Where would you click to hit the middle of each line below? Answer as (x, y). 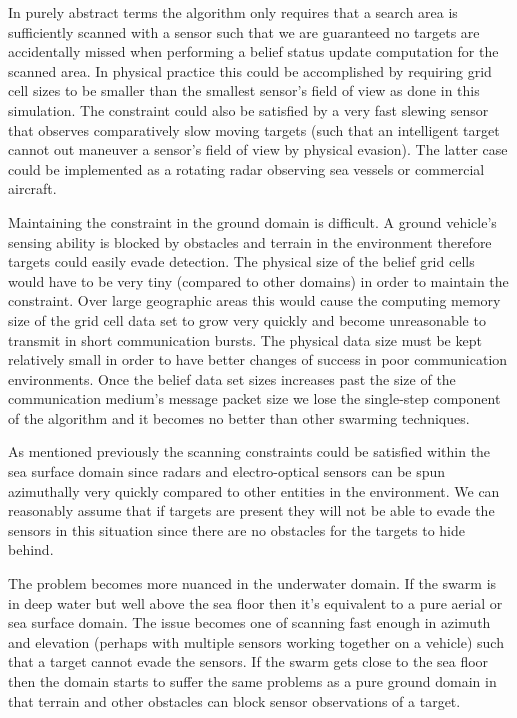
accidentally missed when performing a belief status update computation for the (253, 51)
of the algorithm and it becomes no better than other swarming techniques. (239, 417)
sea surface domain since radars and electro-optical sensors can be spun (227, 471)
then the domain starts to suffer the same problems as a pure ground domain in (252, 681)
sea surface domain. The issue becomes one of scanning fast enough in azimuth (249, 622)
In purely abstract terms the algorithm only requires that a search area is (233, 12)
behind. (31, 549)
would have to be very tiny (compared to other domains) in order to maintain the (258, 280)
